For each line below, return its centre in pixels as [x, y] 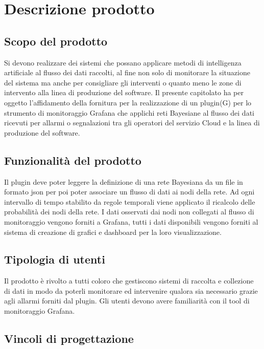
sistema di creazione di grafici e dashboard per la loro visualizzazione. [113, 232]
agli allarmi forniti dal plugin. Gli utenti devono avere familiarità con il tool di [127, 301]
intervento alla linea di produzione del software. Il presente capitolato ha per [124, 92]
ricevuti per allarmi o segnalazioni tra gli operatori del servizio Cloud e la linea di [132, 123]
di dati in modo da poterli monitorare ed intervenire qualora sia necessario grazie [131, 290]
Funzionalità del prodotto [73, 160]
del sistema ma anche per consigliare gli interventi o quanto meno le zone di [123, 82]
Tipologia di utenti [55, 259]
